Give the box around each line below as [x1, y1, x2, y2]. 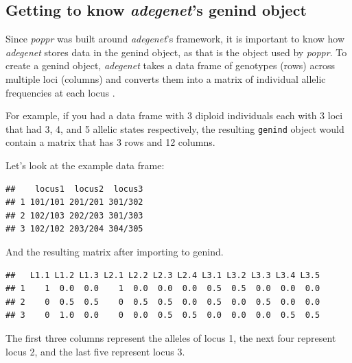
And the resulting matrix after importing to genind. [5, 244, 224, 258]
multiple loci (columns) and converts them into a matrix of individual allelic [5, 71, 326, 86]
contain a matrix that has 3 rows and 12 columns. [5, 135, 215, 149]
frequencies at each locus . [5, 85, 115, 99]
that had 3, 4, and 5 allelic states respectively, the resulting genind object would [5, 121, 344, 136]
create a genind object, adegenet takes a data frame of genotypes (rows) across [5, 58, 336, 73]
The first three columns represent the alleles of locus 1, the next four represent [5, 330, 336, 345]
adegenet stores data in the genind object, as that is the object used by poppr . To [5, 45, 347, 59]
